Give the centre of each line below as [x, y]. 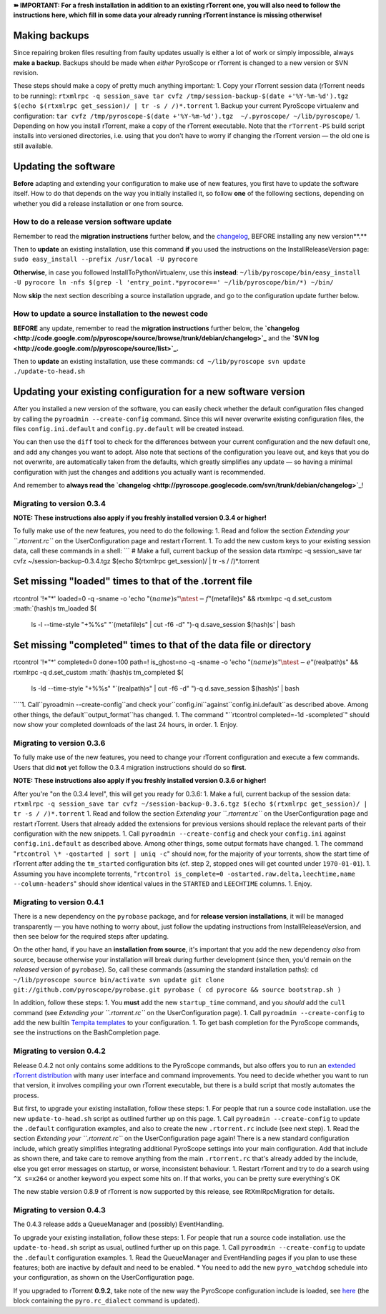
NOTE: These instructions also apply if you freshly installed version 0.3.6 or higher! [140, 781]
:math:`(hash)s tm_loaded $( [55, 608]
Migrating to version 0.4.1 [58, 902]
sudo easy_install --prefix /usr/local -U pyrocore [106, 260]
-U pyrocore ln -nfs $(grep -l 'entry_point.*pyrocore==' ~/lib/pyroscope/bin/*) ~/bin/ [173, 283]
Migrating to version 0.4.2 [60, 1051]
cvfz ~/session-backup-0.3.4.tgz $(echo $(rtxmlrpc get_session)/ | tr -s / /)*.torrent [137, 560]
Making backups [51, 36]
